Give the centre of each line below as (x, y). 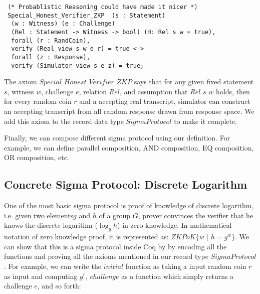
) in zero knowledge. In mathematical (175, 225)
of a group (115, 215)
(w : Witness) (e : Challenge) (63, 24)
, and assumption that (154, 91)
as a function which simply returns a (178, 276)
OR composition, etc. (37, 157)
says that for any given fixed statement (194, 82)
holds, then (233, 91)
